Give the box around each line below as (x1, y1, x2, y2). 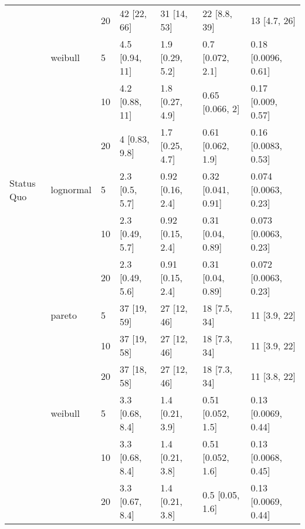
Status (9, 176, 36, 190)
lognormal (50, 183, 91, 196)
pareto (50, 308, 77, 322)
